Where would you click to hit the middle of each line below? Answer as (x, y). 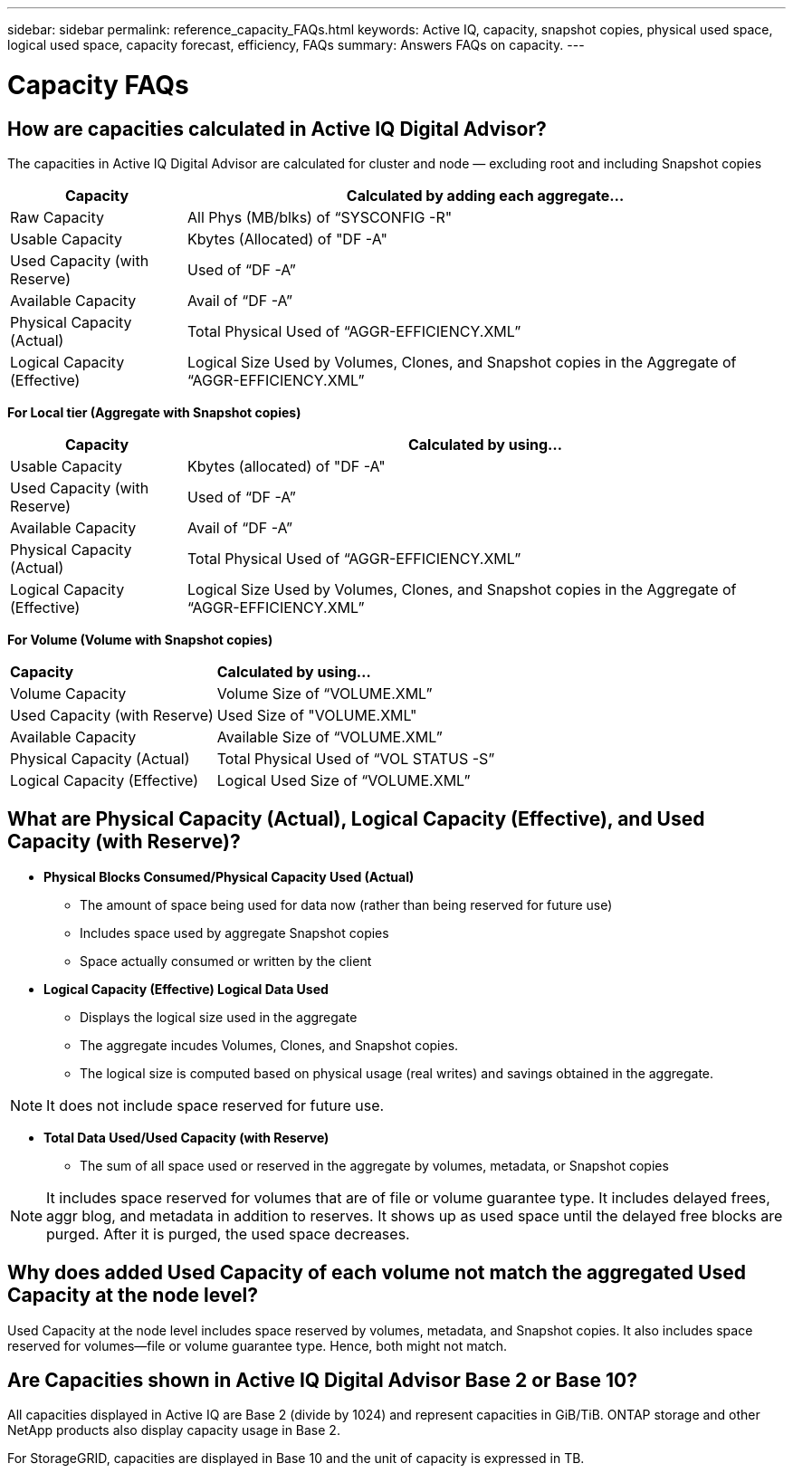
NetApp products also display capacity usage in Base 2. (174, 1430)
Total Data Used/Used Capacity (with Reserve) (186, 1137)
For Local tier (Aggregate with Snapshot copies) (154, 412)
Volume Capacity (68, 693)
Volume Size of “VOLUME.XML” (325, 693)
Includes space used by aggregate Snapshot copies (234, 933)
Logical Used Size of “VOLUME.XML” (344, 780)
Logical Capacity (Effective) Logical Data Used (186, 989)
